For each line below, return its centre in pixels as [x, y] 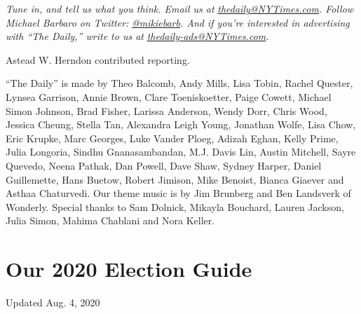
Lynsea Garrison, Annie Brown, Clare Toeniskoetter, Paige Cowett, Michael [169, 96]
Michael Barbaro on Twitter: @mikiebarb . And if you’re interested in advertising [178, 22]
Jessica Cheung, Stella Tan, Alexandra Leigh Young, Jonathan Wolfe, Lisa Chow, [181, 124]
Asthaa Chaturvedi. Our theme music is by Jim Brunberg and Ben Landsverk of [178, 193]
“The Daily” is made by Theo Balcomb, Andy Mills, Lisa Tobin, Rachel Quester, [179, 83]
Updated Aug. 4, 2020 [53, 302]
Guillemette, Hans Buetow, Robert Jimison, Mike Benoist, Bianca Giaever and [175, 179]
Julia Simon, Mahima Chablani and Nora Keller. [110, 220]
